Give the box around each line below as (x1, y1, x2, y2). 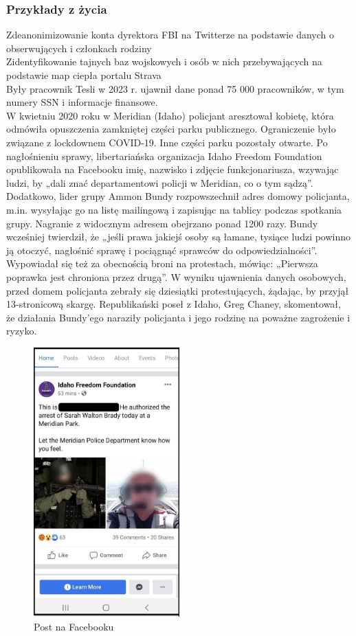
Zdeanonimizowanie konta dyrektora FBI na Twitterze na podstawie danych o (6, 27, 334, 42)
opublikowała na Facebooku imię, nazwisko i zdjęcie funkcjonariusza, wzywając (6, 162, 339, 177)
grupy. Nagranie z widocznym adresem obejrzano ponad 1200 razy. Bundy (6, 216, 318, 230)
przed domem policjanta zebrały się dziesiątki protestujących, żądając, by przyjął (6, 283, 349, 297)
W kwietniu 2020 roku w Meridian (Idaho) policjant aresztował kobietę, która (6, 108, 334, 122)
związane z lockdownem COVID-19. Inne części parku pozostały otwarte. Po (6, 135, 328, 149)
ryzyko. (6, 323, 37, 338)
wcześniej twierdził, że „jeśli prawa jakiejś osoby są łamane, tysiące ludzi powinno (6, 229, 351, 244)
